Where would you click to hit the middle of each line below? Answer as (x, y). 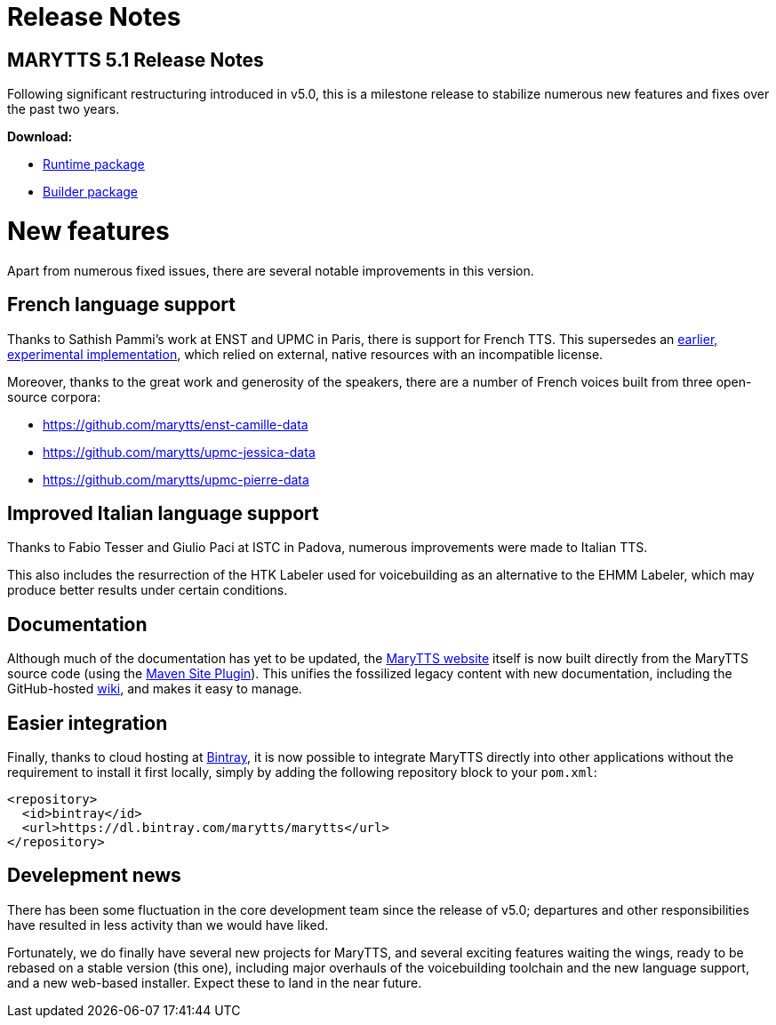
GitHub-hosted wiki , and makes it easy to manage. (155, 689)
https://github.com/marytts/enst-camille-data (176, 424)
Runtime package (94, 164)
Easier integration (88, 723)
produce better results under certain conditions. (148, 590)
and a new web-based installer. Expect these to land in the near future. (215, 982)
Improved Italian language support (163, 513)
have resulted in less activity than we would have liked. (168, 925)
